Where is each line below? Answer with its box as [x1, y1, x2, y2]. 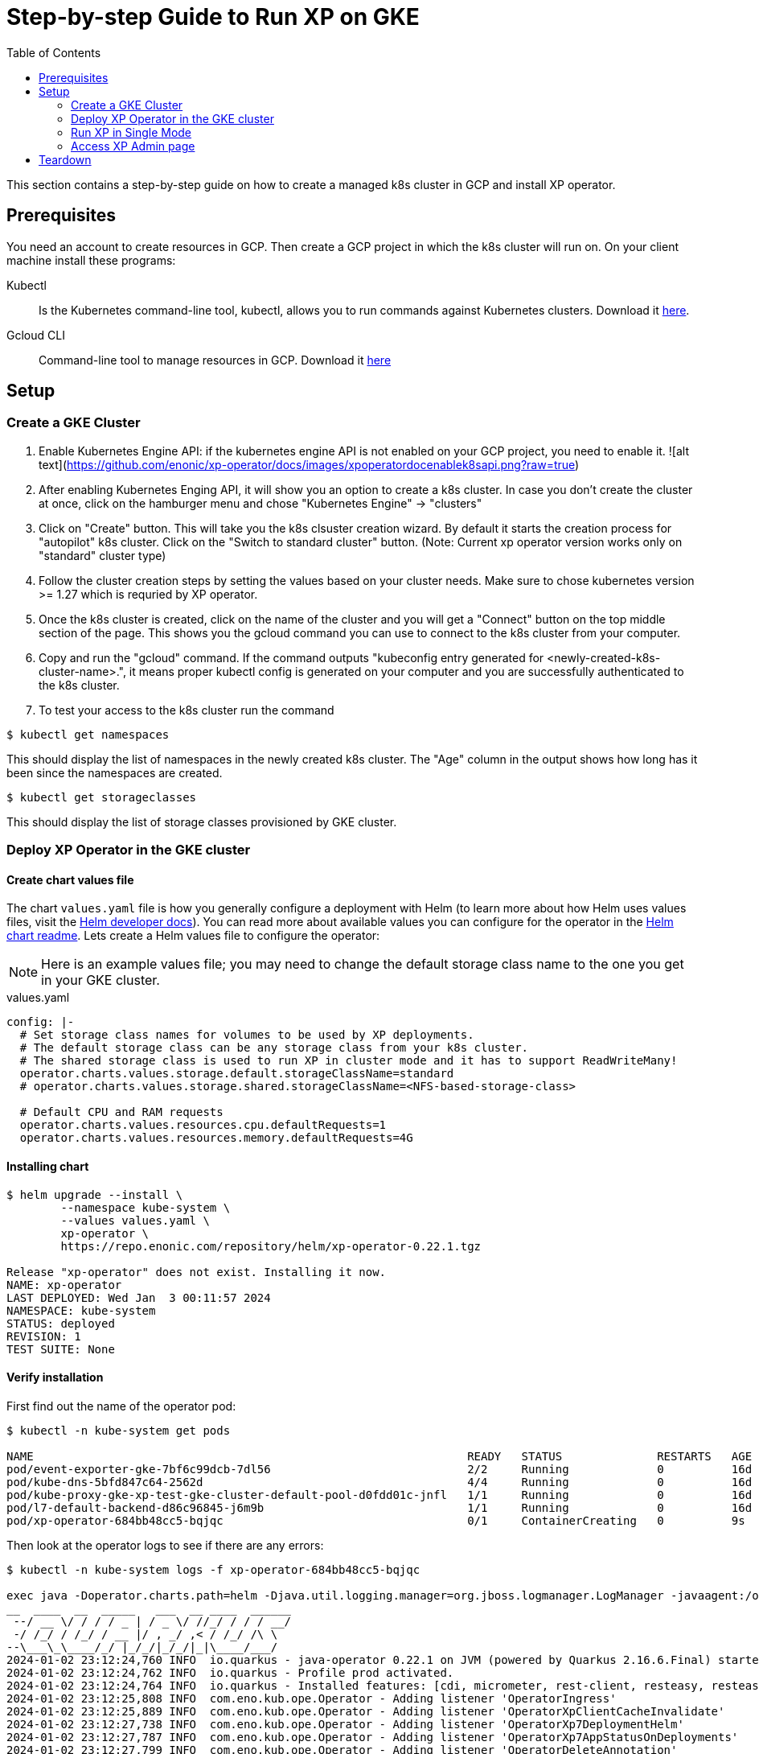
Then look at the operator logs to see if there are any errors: [6, 1538, 324, 1552]
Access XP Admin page [71, 138, 195, 153]
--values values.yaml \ [60, 1213, 210, 1227]
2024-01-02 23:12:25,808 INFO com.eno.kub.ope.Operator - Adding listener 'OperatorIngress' [6, 1691, 617, 1705]
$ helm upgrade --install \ [6, 1188, 183, 1201]
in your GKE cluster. [41, 972, 160, 989]
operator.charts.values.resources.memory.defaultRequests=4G [19, 1131, 413, 1145]
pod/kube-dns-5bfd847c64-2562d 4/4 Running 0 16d [6, 1475, 753, 1488]
